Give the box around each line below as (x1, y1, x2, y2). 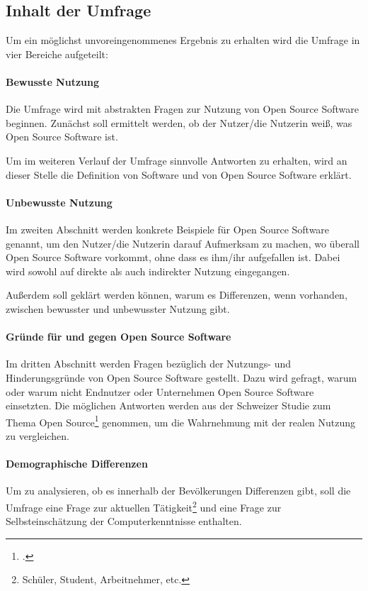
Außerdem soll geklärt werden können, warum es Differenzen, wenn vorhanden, (6, 287, 347, 302)
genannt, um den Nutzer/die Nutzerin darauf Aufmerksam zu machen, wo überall (6, 236, 360, 250)
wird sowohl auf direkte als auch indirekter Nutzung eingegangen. (6, 263, 290, 278)
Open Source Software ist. (6, 129, 118, 144)
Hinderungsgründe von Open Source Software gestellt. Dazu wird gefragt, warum (6, 370, 357, 385)
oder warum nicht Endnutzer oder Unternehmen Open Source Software (6, 384, 314, 399)
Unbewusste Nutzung (6, 194, 113, 209)
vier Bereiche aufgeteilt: (6, 46, 108, 61)
